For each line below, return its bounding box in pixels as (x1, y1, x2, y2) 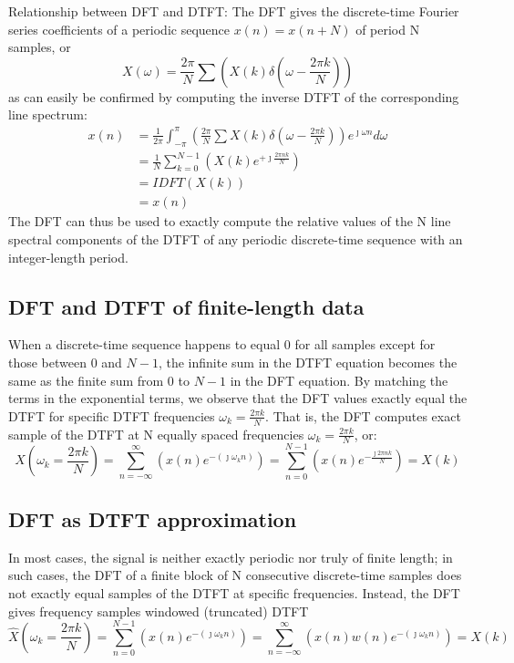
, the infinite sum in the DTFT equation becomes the (158, 352, 457, 371)
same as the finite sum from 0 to (8, 370, 190, 389)
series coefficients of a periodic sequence (8, 19, 230, 38)
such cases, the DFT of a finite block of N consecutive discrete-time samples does (8, 565, 462, 585)
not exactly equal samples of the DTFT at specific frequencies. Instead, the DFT (8, 583, 460, 602)
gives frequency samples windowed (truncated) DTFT (8, 601, 309, 620)
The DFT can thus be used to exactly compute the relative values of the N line (8, 212, 451, 231)
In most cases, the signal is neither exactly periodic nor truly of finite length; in (8, 547, 453, 566)
